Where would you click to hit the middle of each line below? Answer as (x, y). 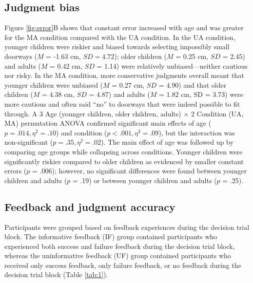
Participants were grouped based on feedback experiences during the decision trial (127, 227)
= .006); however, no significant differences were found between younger (140, 171)
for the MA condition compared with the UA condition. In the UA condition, (120, 37)
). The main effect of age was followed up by (167, 142)
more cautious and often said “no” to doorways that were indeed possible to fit (122, 104)
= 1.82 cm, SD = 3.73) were (201, 94)
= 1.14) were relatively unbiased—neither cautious (172, 66)
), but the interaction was (197, 132)
